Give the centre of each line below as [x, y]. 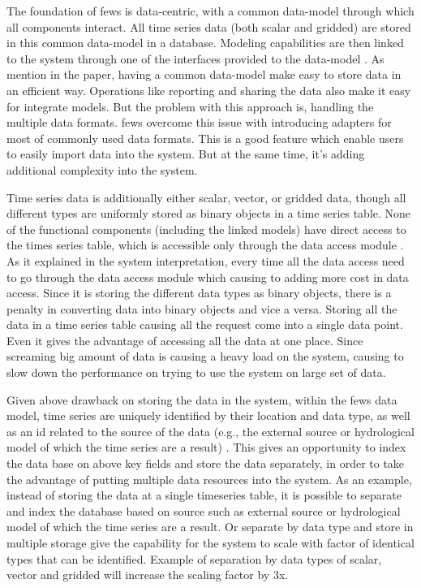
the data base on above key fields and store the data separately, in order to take [206, 463]
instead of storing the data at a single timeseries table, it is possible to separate [204, 495]
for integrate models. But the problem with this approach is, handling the [190, 106]
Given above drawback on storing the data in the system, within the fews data [202, 399]
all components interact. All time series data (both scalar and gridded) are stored [209, 26]
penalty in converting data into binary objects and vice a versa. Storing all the [202, 308]
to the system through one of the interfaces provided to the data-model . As [195, 58]
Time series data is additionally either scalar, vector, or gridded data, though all [206, 197]
